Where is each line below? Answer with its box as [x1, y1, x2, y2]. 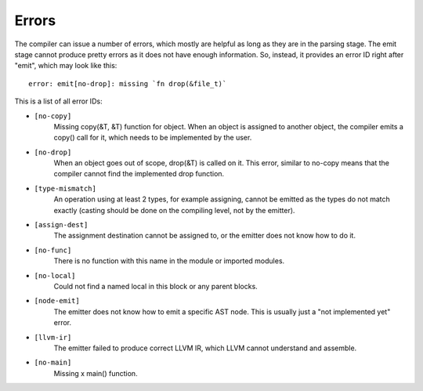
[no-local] [34, 271, 76, 280]
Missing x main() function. [53, 368, 138, 378]
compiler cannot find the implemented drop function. [53, 169, 225, 179]
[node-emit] [34, 296, 80, 306]
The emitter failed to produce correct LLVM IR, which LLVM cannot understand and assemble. [53, 343, 357, 353]
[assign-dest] [34, 220, 89, 230]
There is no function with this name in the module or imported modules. [53, 256, 285, 266]
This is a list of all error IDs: [14, 96, 103, 106]
